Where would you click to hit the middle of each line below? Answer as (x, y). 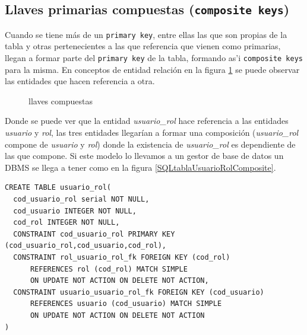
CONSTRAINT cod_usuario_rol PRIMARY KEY (94, 234)
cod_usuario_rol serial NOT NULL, (81, 200)
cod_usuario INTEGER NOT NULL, (75, 211)
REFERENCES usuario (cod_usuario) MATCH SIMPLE (126, 304)
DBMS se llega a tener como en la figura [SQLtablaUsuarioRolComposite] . (140, 167)
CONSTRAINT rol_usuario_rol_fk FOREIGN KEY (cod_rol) (122, 257)
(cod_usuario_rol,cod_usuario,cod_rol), (86, 246)
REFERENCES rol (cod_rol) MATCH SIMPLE (109, 269)
